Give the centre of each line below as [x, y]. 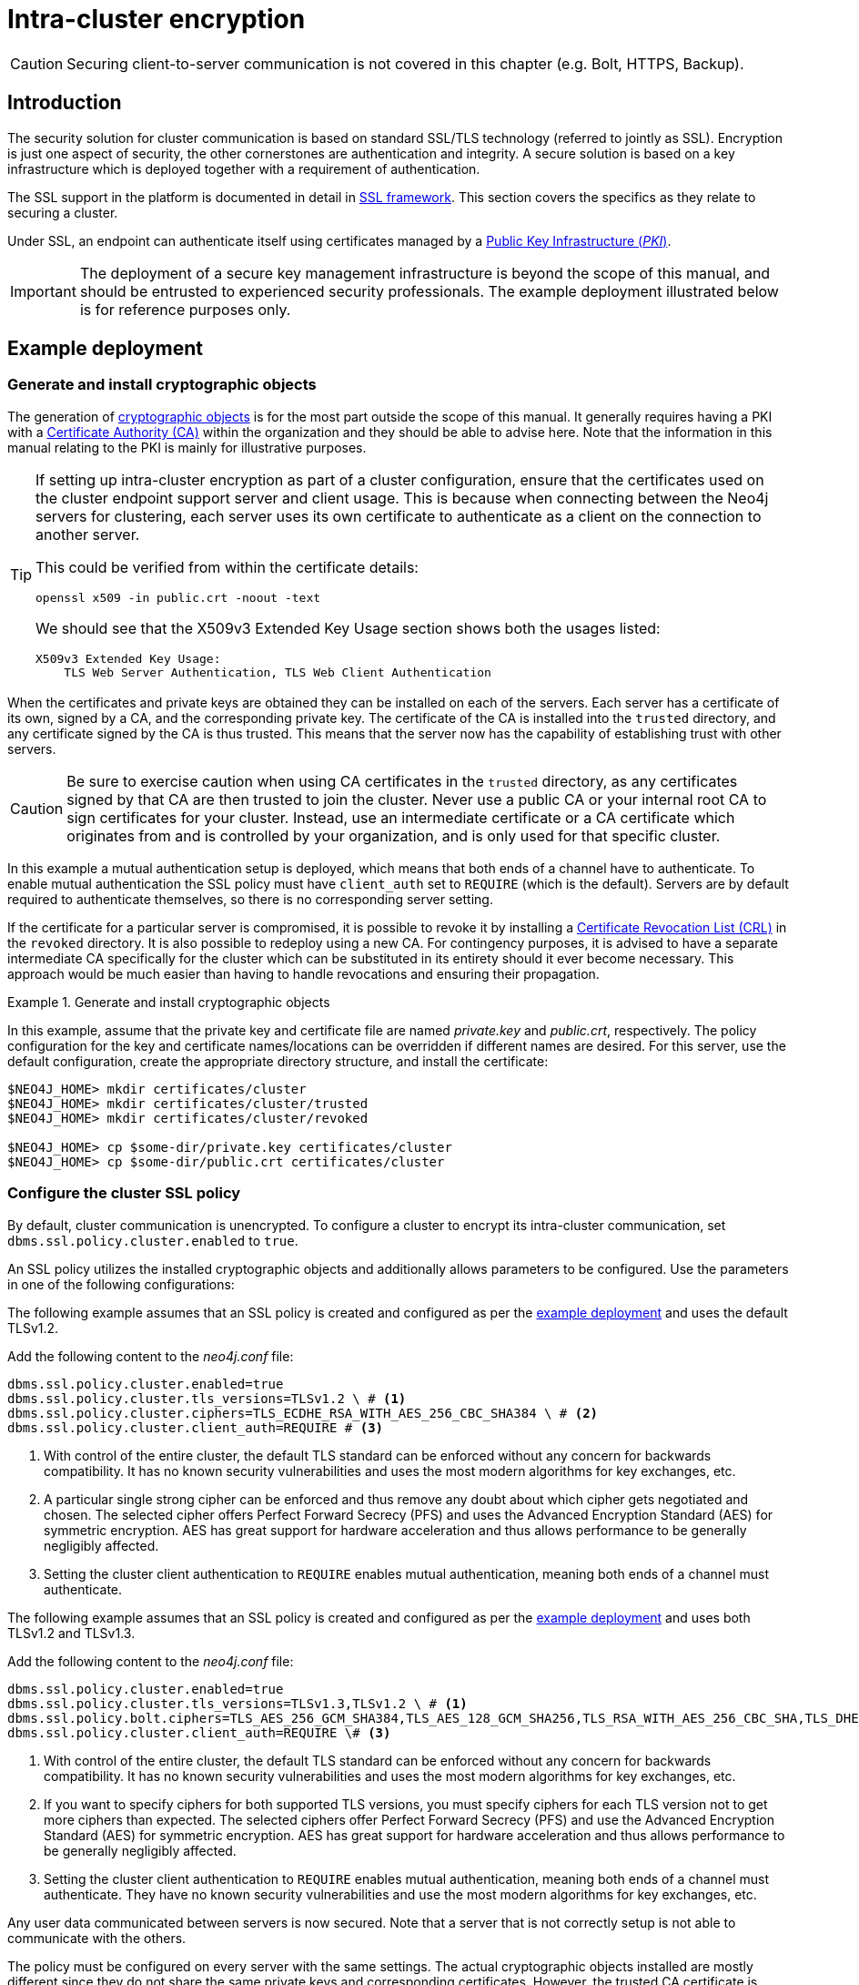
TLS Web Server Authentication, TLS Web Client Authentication [278, 672]
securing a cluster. [63, 212]
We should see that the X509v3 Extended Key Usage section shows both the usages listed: [348, 628]
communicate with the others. [97, 1938]
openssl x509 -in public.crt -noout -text [178, 597]
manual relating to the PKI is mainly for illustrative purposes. [187, 447]
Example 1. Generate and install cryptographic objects [169, 1002]
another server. [88, 534]
